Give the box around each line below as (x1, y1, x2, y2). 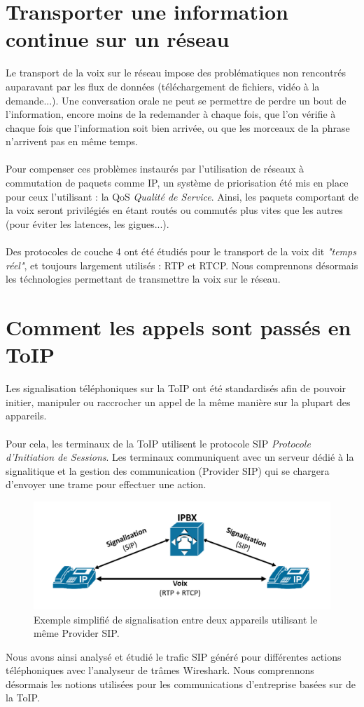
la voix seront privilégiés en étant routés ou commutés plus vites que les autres (6, 203, 343, 217)
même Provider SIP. (34, 626, 120, 640)
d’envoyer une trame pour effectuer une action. (6, 477, 206, 492)
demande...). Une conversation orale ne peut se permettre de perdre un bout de (6, 93, 346, 107)
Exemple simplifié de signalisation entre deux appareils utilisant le (34, 612, 318, 626)
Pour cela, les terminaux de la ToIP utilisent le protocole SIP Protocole (6, 436, 311, 450)
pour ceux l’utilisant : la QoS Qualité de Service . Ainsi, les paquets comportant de (6, 189, 358, 203)
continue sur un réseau (6, 25, 230, 53)
